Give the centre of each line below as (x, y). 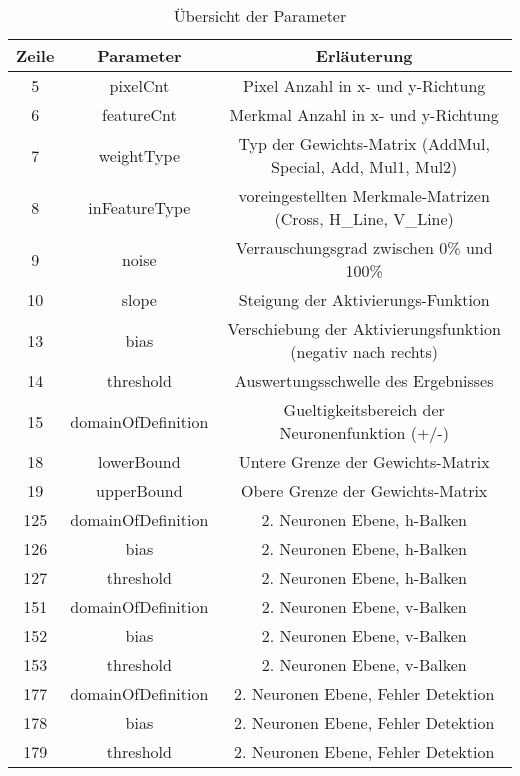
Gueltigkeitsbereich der (364, 409)
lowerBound (139, 461)
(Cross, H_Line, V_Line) (364, 218)
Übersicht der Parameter (260, 15)
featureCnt (139, 114)
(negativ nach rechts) (364, 351)
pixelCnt (139, 85)
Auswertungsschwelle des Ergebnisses (364, 380)
